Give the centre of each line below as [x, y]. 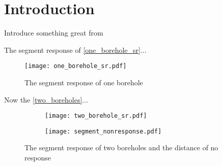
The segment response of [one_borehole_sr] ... [75, 49]
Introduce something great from [54, 33]
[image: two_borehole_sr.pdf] [96, 116]
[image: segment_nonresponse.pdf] [103, 131]
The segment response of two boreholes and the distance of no [121, 147]
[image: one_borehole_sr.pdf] [76, 66]
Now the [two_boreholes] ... [46, 99]
